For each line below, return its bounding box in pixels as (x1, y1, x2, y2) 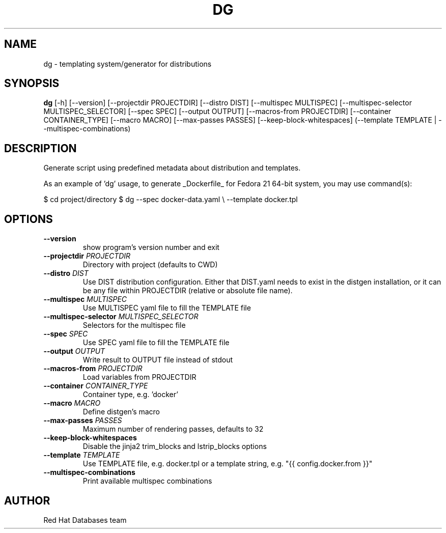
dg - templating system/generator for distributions (43, 59, 212, 68)
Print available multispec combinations (82, 476, 212, 486)
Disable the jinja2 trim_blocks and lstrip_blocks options (82, 442, 267, 451)
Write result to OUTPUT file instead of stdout (82, 355, 233, 364)
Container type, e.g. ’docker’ (82, 390, 178, 399)
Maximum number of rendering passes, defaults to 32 (82, 425, 264, 434)
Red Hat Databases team (43, 515, 127, 524)
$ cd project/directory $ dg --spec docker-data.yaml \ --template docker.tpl (43, 195, 298, 204)
